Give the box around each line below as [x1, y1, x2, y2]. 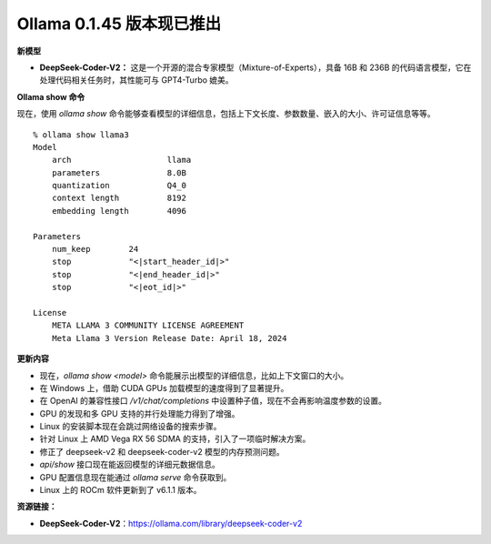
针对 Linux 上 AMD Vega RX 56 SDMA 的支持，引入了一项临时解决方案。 [39, 433, 311, 445]
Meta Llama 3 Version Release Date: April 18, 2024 [51, 333, 287, 343]
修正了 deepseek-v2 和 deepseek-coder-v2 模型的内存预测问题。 [39, 446, 286, 457]
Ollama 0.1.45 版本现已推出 [16, 14, 222, 34]
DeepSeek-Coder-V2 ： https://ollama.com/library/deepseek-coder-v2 [39, 518, 303, 529]
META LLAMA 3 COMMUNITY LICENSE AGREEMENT [51, 320, 245, 331]
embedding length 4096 [51, 206, 186, 216]
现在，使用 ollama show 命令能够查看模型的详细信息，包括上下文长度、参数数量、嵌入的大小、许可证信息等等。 [16, 108, 436, 119]
